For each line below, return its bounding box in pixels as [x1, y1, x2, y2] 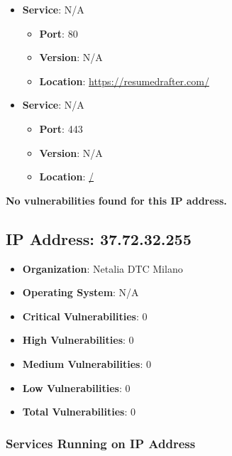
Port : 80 [39, 26, 78, 40]
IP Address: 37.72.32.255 [6, 227, 192, 249]
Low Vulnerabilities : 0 [22, 380, 131, 395]
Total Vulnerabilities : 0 [22, 404, 136, 419]
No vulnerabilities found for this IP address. [6, 192, 227, 207]
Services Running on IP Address [6, 434, 196, 452]
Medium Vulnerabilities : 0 [22, 356, 151, 371]
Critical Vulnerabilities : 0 [22, 308, 148, 323]
